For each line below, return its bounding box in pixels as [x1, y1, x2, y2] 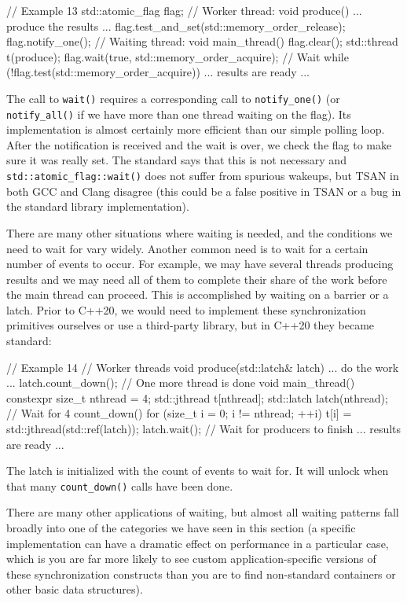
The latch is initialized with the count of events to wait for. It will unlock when [6, 462, 389, 479]
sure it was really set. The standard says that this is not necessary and [6, 152, 346, 168]
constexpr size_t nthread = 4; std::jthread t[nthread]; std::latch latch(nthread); [6, 389, 388, 406]
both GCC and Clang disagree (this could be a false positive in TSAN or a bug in [6, 182, 401, 199]
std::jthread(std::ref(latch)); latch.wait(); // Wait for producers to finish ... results [6, 421, 401, 437]
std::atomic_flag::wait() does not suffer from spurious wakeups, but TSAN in [6, 167, 399, 184]
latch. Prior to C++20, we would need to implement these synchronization [6, 301, 366, 318]
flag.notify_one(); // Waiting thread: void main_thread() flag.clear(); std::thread [6, 33, 398, 50]
